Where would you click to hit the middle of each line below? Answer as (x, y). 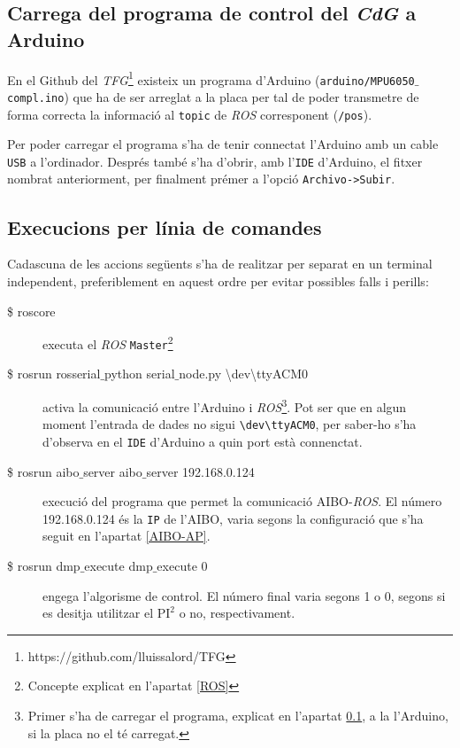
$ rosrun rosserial (54, 374)
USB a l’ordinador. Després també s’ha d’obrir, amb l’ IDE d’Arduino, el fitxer (215, 161)
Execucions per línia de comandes (165, 226)
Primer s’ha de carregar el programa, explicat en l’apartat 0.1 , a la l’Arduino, (238, 715)
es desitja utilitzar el (98, 613)
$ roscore (31, 311)
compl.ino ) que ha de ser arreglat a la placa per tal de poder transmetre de (213, 96)
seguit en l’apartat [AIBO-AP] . (126, 536)
